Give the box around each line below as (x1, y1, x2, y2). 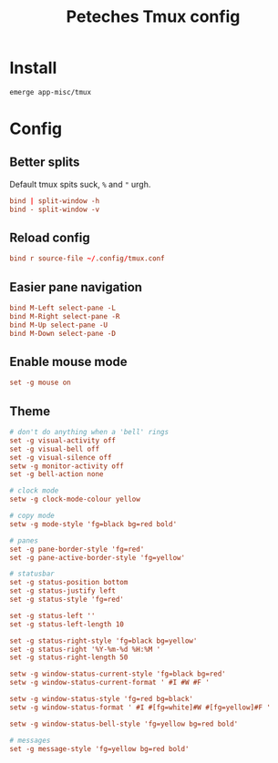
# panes (9, 535, 39, 545)
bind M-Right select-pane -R (9, 311, 120, 320)
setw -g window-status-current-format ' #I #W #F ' (9, 678, 210, 687)
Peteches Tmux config (66, 6, 241, 27)
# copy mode (9, 512, 55, 521)
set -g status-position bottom (9, 578, 129, 587)
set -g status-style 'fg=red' (9, 595, 125, 605)
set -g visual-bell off (9, 444, 100, 453)
